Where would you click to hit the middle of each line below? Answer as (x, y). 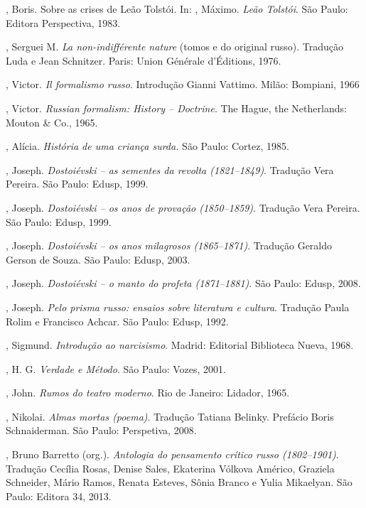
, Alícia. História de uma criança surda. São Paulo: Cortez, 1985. (147, 146)
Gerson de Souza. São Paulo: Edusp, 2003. (98, 259)
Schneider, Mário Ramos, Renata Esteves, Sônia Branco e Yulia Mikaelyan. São (179, 482)
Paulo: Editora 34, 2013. (59, 496)
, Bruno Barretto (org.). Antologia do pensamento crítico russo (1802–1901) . (172, 454)
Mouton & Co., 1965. (52, 122)
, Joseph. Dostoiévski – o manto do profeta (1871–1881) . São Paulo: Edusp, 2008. (183, 283)
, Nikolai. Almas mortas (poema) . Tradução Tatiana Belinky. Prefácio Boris (170, 416)
